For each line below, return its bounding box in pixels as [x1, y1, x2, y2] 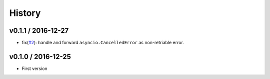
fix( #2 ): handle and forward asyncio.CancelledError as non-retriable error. [21, 40, 184, 46]
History [9, 7, 41, 18]
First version [21, 65, 47, 72]
